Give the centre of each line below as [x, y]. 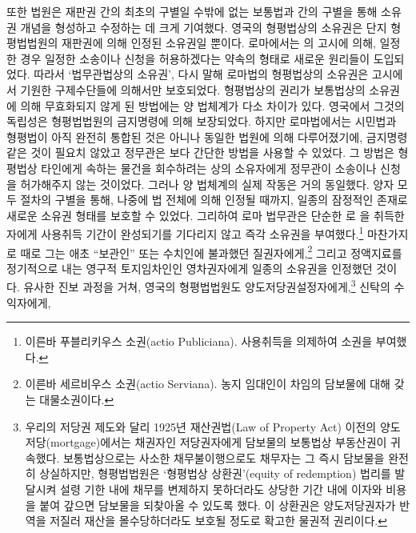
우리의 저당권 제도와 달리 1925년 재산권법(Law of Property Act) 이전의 [201, 426]
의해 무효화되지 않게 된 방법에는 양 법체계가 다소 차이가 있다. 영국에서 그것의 [212, 105]
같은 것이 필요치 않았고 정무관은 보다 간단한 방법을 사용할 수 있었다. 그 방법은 [200, 152]
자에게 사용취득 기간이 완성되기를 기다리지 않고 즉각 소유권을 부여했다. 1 [185, 232]
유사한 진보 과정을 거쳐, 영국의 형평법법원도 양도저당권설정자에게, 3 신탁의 [207, 286]
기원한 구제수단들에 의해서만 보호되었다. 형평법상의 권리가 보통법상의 [193, 89]
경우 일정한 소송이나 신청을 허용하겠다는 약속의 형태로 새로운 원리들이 [195, 58]
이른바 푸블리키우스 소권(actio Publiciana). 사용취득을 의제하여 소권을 [199, 341]
